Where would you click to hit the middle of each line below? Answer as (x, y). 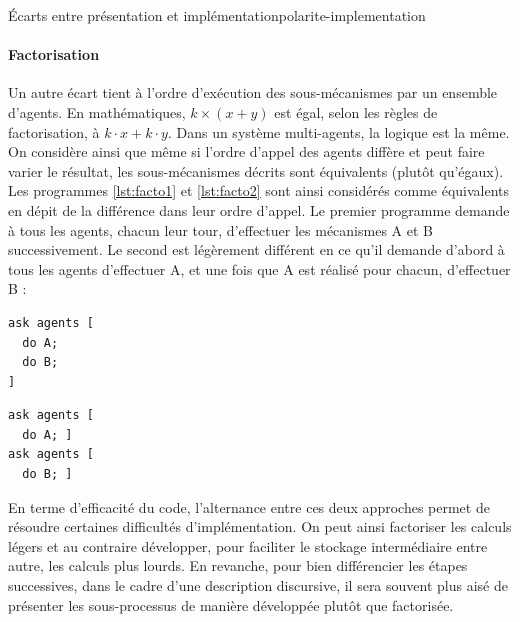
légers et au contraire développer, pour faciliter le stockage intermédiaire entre (248, 545)
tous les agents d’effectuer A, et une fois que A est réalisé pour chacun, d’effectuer (259, 268)
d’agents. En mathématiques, (97, 111)
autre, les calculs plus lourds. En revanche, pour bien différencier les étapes (238, 565)
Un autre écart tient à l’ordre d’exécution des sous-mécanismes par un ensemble (253, 92)
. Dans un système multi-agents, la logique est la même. (338, 131)
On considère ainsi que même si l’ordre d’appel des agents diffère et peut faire (246, 151)
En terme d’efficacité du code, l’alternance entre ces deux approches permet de (249, 506)
